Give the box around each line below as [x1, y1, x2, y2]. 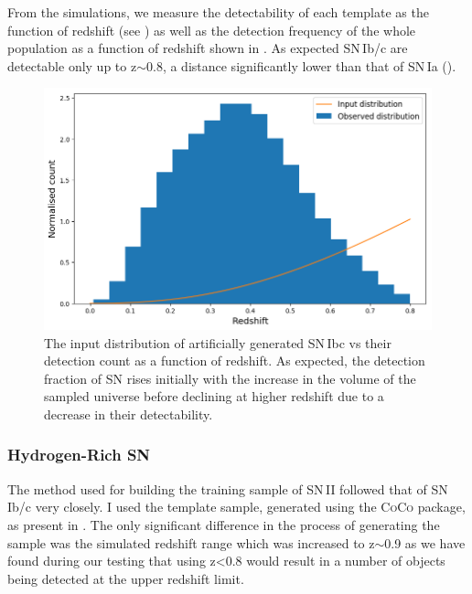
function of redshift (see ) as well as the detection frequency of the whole [7, 20, 416, 39]
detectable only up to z [7, 56, 137, 75]
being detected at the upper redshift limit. [7, 568, 244, 588]
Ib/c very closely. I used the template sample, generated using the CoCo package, [7, 497, 466, 516]
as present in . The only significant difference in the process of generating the [7, 514, 440, 534]
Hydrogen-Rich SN [7, 443, 151, 466]
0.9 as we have [384, 533, 466, 552]
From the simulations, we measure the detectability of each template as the [7, 3, 429, 21]
